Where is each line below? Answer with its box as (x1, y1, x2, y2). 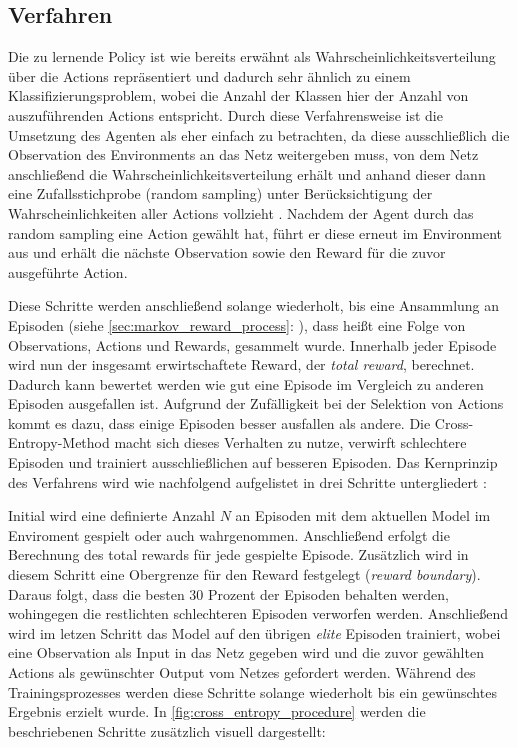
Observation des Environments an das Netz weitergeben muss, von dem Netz (8, 144, 479, 165)
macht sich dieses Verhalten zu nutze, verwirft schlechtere (114, 432, 467, 453)
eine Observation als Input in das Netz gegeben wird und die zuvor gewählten (8, 642, 484, 663)
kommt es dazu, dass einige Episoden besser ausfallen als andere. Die (8, 412, 431, 433)
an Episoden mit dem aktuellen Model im (235, 505, 491, 526)
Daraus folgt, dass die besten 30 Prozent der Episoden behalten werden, (8, 583, 449, 604)
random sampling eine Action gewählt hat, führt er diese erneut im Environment (8, 222, 503, 243)
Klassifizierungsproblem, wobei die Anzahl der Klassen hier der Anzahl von (8, 85, 469, 106)
